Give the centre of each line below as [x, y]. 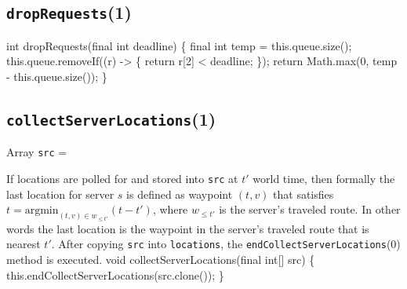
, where [170, 209]
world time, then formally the [324, 178]
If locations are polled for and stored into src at [122, 178]
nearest [24, 244]
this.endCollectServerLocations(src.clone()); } [115, 274]
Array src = [37, 152]
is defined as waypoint [180, 194]
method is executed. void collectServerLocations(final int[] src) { [161, 259]
